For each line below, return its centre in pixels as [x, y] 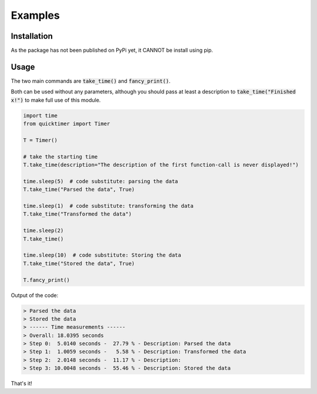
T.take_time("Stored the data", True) [79, 263]
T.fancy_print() [47, 280]
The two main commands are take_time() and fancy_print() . [91, 81]
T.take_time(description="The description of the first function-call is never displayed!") [161, 165]
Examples [35, 15]
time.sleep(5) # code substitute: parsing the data [101, 181]
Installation [32, 36]
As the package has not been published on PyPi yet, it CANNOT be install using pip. [112, 50]
